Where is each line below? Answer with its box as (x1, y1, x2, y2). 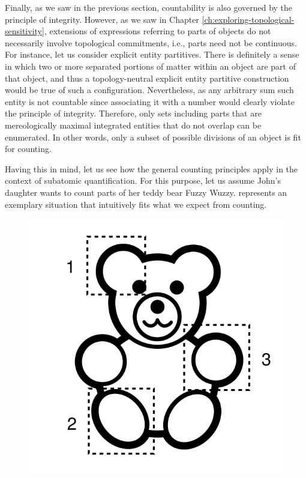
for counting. (5, 142, 52, 155)
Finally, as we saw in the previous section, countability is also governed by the (5, 1, 293, 13)
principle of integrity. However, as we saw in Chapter (5, 13, 199, 25)
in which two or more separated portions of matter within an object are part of (5, 59, 296, 72)
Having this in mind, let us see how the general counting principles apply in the (5, 162, 298, 175)
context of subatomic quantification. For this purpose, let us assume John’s (5, 174, 281, 187)
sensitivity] (5, 25, 44, 37)
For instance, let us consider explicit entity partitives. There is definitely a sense (5, 48, 299, 61)
